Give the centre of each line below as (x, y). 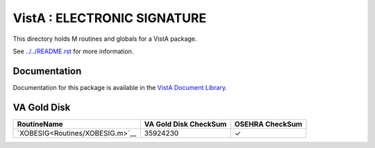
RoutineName (40, 124)
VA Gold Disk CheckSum (185, 124)
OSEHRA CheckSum (268, 124)
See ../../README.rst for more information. (73, 51)
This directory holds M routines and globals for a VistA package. (105, 39)
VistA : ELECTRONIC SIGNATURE (110, 18)
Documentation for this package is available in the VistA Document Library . (120, 87)
